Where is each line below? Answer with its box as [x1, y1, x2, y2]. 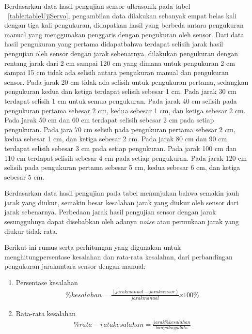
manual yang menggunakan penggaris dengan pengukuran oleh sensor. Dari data [4, 29, 244, 39]
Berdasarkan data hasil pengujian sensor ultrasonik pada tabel [4, 1, 190, 11]
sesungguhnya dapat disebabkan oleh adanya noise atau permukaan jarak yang [4, 216, 239, 227]
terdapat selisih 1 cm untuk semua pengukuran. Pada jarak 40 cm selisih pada [4, 95, 237, 106]
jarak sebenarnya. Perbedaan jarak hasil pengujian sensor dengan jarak [4, 207, 216, 217]
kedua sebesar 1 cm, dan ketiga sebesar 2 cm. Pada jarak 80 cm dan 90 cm [4, 134, 227, 144]
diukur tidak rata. [4, 226, 58, 236]
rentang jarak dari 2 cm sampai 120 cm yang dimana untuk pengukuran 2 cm [4, 58, 235, 68]
